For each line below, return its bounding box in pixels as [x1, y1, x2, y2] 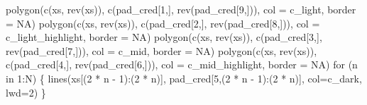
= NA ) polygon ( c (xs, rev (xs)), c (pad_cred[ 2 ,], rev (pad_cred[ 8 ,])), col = [6, 16, 320, 30]
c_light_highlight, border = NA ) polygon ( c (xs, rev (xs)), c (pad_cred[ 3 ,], [6, 30, 322, 44]
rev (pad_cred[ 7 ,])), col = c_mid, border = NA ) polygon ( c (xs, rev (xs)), [6, 43, 317, 58]
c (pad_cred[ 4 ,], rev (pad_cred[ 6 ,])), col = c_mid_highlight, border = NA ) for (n [6, 57, 358, 72]
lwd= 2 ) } [6, 85, 46, 99]
